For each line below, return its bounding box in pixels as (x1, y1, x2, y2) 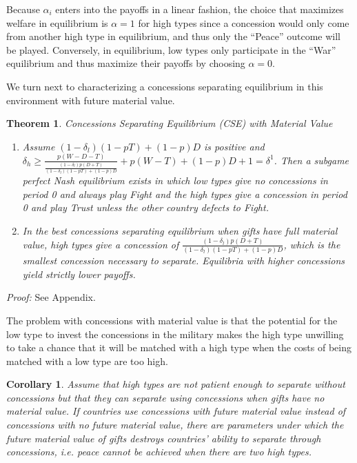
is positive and (204, 139, 265, 153)
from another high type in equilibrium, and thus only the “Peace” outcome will (6, 29, 340, 43)
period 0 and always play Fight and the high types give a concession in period (22, 186, 347, 201)
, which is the (283, 237, 340, 251)
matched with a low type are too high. (6, 353, 168, 368)
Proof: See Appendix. (6, 290, 96, 304)
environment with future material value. (6, 92, 175, 107)
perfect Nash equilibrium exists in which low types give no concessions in (22, 173, 328, 188)
